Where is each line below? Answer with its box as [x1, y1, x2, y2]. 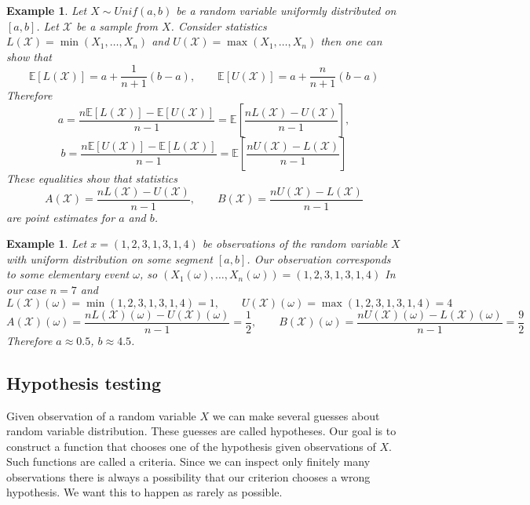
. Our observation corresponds [247, 250, 391, 267]
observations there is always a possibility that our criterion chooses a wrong [6, 468, 371, 485]
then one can [320, 33, 382, 49]
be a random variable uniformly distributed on [176, 2, 397, 18]
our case [6, 282, 46, 298]
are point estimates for [6, 209, 115, 225]
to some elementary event [6, 266, 130, 282]
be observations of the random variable [202, 235, 388, 252]
